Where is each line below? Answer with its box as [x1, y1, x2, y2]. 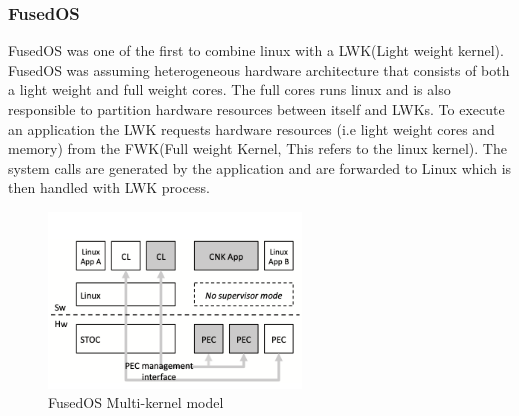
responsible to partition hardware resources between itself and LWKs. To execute [8, 99, 505, 119]
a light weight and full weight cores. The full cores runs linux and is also [8, 79, 451, 100]
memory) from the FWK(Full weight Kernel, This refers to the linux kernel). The [8, 138, 507, 159]
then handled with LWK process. [8, 177, 210, 198]
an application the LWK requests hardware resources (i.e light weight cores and [8, 118, 495, 139]
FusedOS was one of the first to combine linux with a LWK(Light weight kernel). [8, 40, 504, 61]
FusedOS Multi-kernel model [48, 392, 224, 413]
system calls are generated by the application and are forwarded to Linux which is [8, 157, 512, 178]
